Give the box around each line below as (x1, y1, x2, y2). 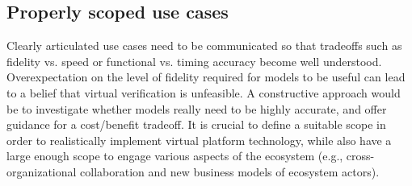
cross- (346, 147, 375, 164)
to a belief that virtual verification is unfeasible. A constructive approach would (6, 84, 401, 101)
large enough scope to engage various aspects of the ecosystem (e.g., (6, 147, 343, 164)
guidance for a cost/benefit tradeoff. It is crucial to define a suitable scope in (6, 116, 386, 133)
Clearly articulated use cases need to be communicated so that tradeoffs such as (6, 37, 402, 54)
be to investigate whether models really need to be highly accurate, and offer (6, 100, 387, 117)
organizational (6, 163, 77, 180)
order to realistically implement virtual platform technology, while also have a (6, 131, 392, 148)
